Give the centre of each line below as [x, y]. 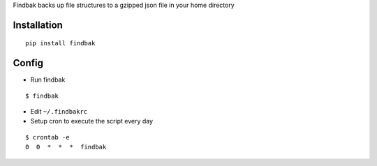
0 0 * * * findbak [66, 147]
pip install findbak [60, 43]
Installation [38, 25]
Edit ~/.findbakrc [59, 112]
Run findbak [48, 80]
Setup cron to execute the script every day [92, 121]
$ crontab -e [47, 137]
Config [28, 63]
